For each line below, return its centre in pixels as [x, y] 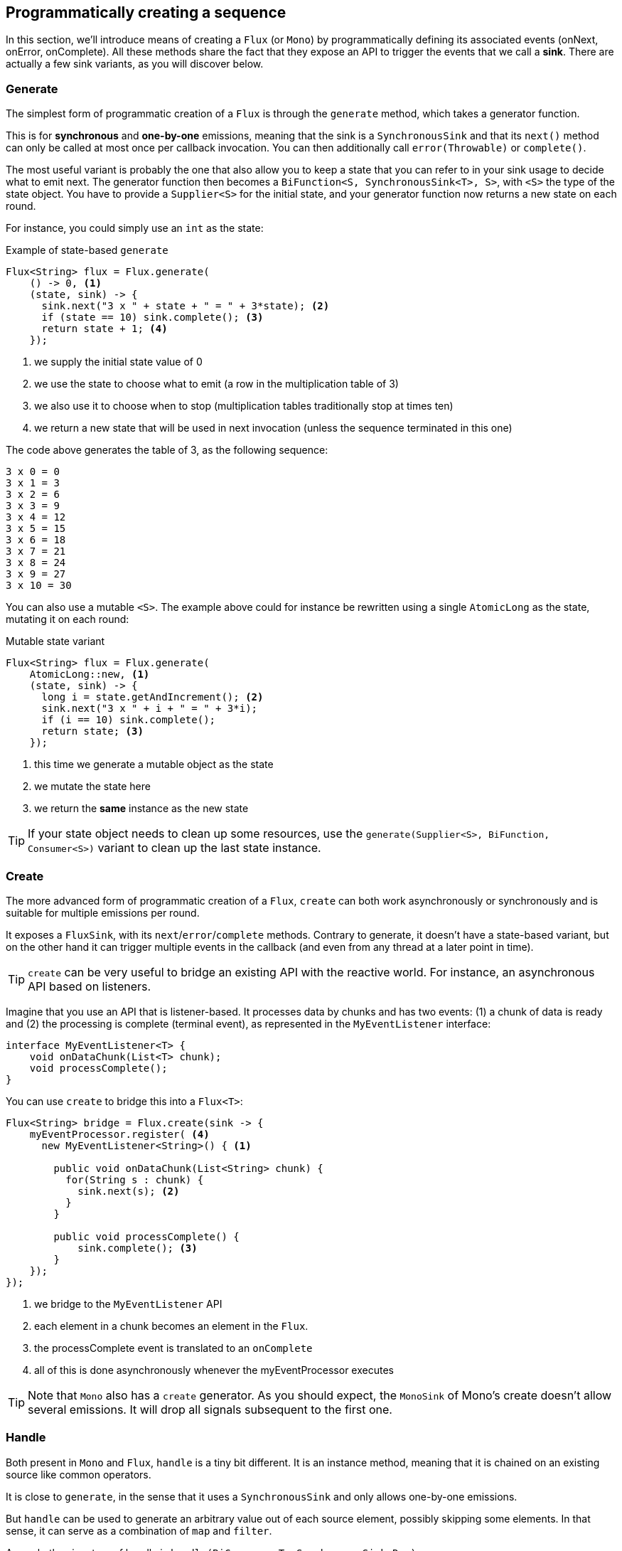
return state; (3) [92, 731]
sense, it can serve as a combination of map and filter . [139, 1530]
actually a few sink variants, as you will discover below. [135, 64]
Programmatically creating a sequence [146, 12]
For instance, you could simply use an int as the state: [135, 228]
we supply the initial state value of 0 [118, 362]
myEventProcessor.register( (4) [119, 1134]
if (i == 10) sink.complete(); [129, 720]
